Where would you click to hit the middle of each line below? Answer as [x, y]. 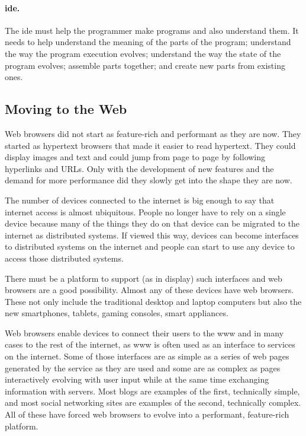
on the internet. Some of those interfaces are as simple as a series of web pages [147, 356]
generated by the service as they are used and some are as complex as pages [143, 367]
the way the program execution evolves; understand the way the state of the [143, 53]
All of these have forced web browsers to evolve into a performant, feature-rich [147, 414]
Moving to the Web [66, 109]
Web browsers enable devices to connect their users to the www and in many [144, 332]
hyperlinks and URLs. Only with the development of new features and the [139, 168]
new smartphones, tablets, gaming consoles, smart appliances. [117, 313]
